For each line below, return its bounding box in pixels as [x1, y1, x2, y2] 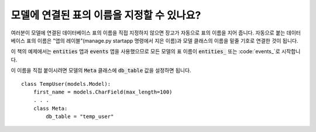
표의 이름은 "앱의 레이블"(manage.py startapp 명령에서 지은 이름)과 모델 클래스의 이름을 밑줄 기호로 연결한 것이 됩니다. [26, 37, 298, 44]
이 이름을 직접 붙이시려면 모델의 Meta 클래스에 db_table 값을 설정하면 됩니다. [11, 67, 191, 74]
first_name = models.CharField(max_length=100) [33, 88, 173, 95]
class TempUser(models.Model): [21, 81, 111, 87]
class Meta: [33, 105, 68, 112]
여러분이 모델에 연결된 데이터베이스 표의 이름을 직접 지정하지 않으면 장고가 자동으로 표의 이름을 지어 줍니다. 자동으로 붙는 [11, 29, 286, 36]
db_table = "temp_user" [46, 113, 114, 120]
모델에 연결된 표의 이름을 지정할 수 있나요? [11, 9, 201, 22]
